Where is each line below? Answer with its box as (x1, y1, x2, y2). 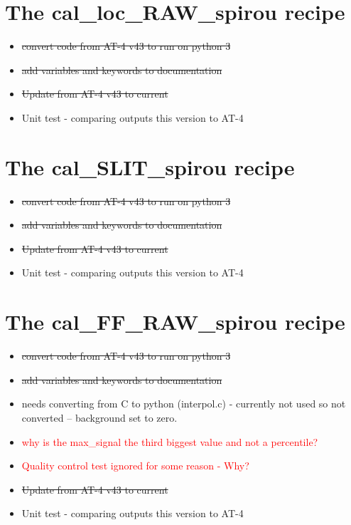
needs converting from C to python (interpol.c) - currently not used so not (21, 396, 346, 411)
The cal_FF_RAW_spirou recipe (5, 307, 345, 336)
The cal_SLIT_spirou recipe (5, 152, 295, 181)
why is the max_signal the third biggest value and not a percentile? (21, 434, 318, 449)
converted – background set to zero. (21, 410, 178, 425)
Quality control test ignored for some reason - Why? (21, 458, 249, 473)
